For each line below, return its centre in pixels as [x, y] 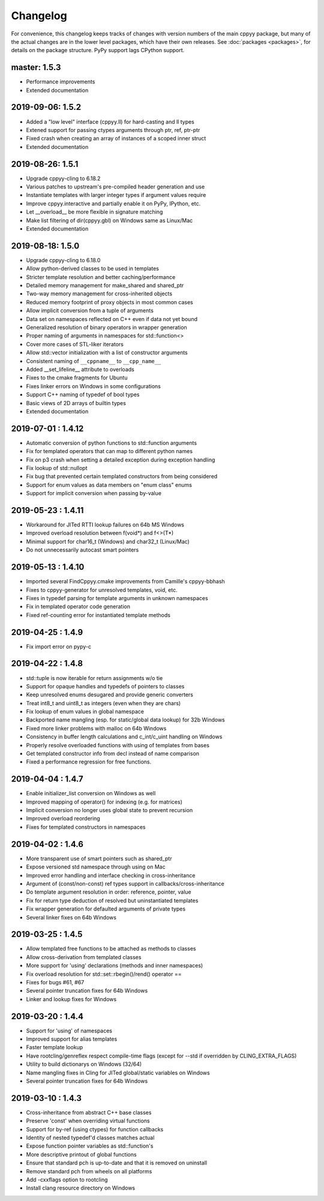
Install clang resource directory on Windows [81, 1188]
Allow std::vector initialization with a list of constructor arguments [107, 353]
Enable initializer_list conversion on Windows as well [91, 793]
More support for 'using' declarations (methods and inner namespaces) [115, 966]
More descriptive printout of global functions [82, 1154]
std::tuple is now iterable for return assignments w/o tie [94, 678]
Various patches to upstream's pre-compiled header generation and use [115, 187]
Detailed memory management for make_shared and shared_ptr [105, 286]
